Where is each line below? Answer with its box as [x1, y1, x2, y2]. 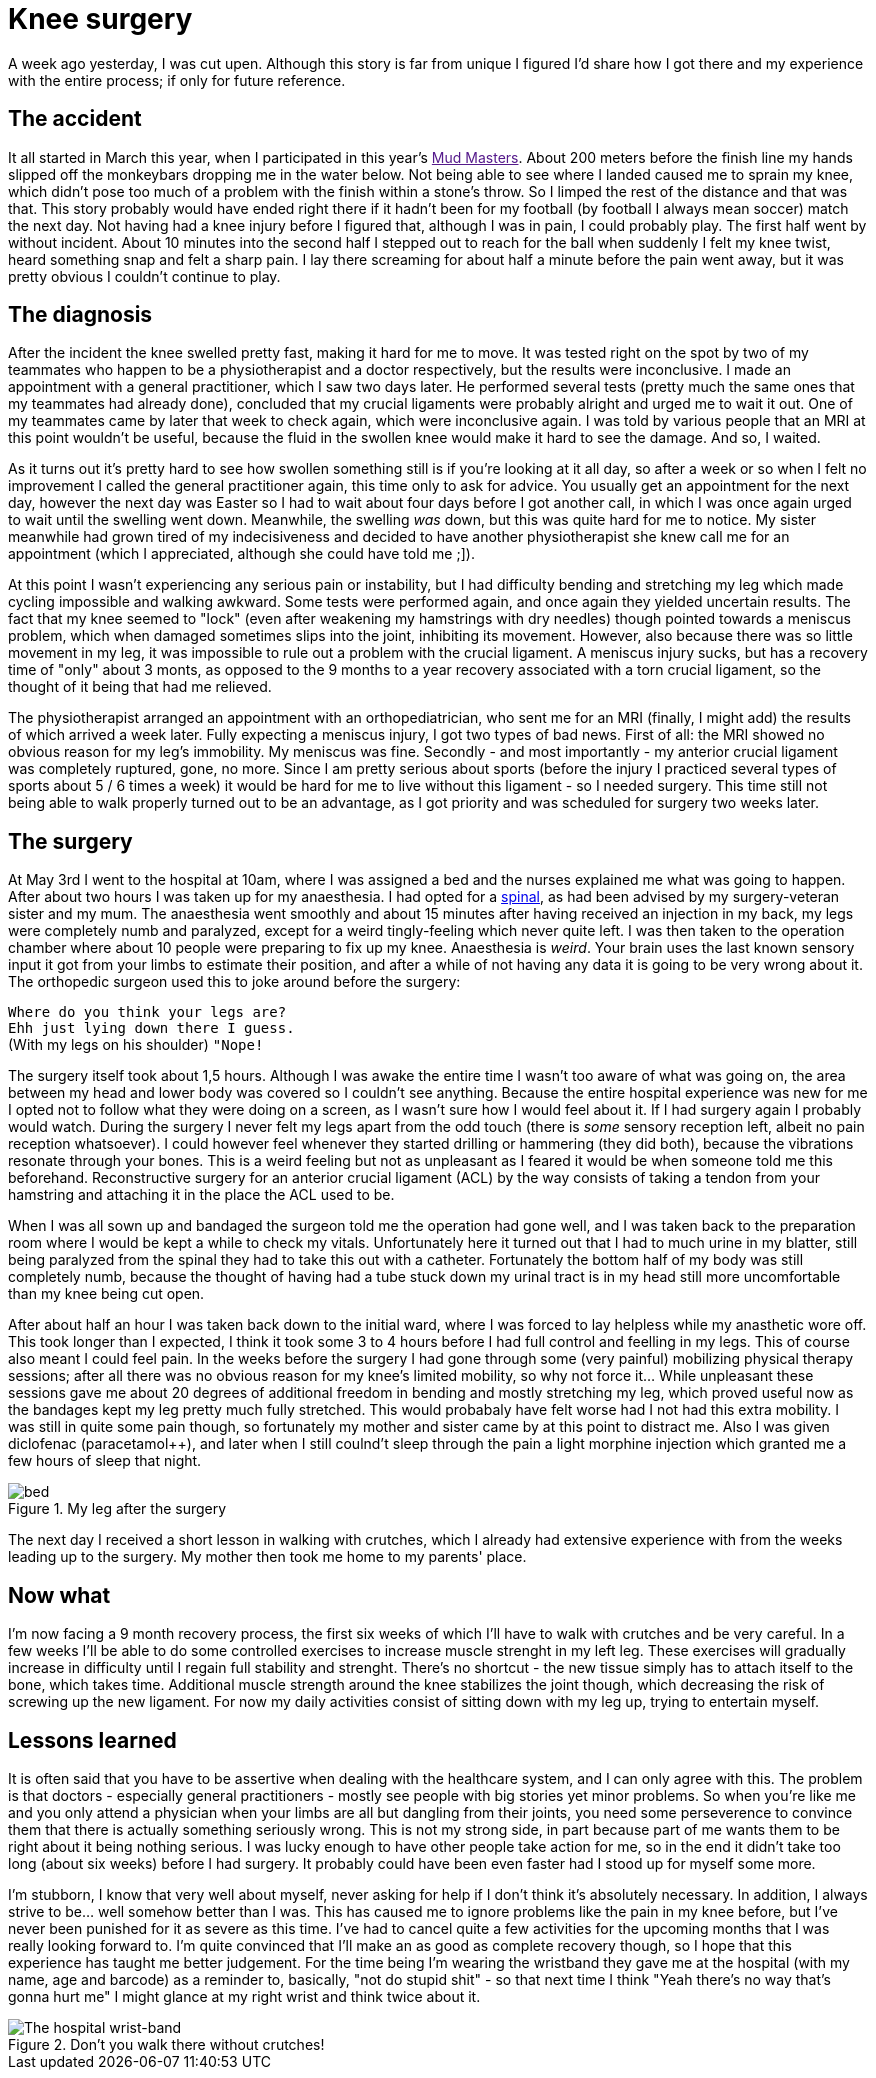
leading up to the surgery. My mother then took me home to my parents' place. [8, 1548, 527, 1566]
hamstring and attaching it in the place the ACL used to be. [8, 1186, 395, 1204]
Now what [8, 1582, 111, 1608]
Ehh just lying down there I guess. [8, 1020, 295, 1037]
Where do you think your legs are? [8, 1004, 287, 1021]
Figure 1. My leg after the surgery [8, 1500, 227, 1518]
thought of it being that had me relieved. [8, 678, 272, 696]
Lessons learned [8, 1727, 177, 1753]
